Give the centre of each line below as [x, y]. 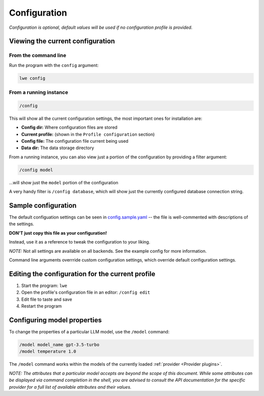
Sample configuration [43, 205]
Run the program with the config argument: [54, 65]
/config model [36, 170]
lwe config [32, 78]
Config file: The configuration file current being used [75, 141]
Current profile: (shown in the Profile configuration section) [88, 134]
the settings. [22, 224]
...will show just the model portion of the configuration [64, 182]
